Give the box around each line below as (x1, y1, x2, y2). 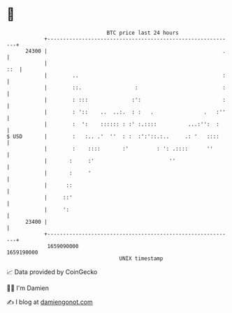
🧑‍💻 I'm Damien (6, 284, 50, 292)
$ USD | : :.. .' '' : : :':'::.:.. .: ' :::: (6, 132, 219, 140)
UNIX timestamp (119, 254, 164, 262)
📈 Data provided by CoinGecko (6, 268, 98, 276)
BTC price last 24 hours (106, 29, 179, 36)
